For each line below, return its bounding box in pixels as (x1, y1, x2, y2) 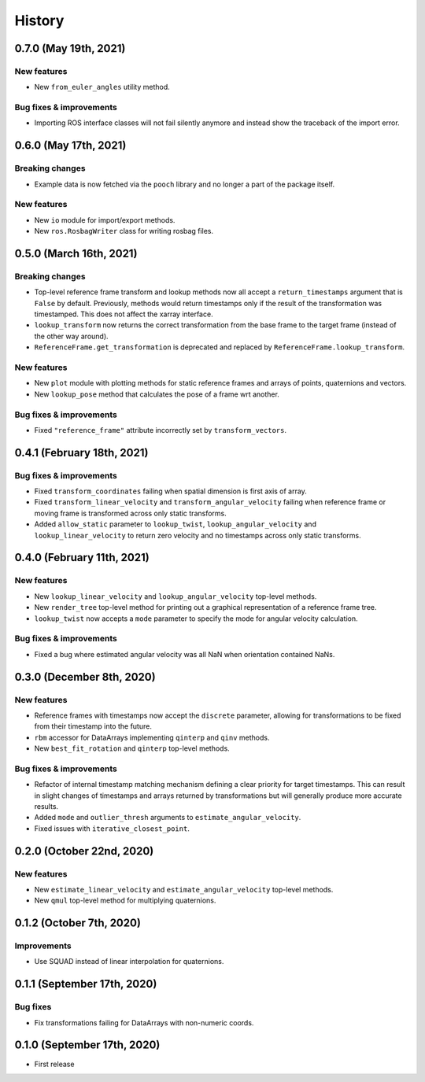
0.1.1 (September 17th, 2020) (14, 977, 157, 991)
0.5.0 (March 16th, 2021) (14, 246, 138, 260)
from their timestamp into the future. (34, 722, 153, 731)
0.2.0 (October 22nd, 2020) (14, 844, 154, 858)
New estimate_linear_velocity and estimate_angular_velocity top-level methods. (34, 884, 334, 894)
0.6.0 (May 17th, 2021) (14, 138, 127, 153)
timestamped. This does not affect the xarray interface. (34, 309, 213, 319)
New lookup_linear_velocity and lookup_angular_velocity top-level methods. (34, 591, 317, 601)
